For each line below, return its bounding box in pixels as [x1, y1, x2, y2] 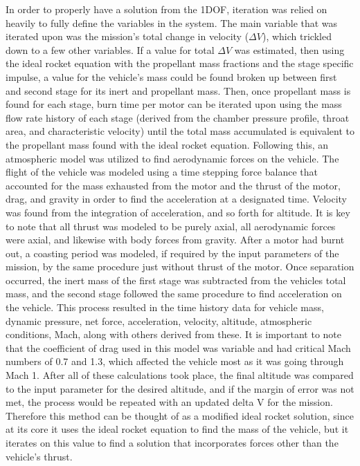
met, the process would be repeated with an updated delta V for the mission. [6, 395, 333, 409]
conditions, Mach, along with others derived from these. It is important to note [6, 327, 342, 342]
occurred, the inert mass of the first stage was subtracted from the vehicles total [6, 272, 346, 287]
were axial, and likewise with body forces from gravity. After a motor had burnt [6, 232, 345, 247]
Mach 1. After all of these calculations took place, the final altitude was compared [6, 368, 354, 382]
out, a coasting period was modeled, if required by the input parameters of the [6, 245, 339, 260]
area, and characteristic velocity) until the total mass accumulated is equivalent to [6, 124, 354, 138]
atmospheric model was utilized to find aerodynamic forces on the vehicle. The [6, 151, 339, 165]
